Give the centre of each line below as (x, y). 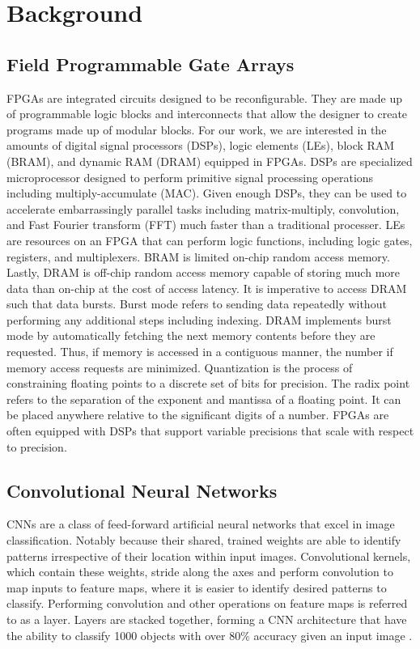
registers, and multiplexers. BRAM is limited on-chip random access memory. (198, 256)
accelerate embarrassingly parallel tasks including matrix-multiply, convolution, (203, 208)
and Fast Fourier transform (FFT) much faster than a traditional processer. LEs (206, 225)
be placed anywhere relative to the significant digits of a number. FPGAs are (198, 415)
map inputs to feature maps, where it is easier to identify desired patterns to (197, 587)
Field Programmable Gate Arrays (151, 64)
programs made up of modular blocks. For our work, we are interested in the (197, 129)
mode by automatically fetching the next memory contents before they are (191, 335)
